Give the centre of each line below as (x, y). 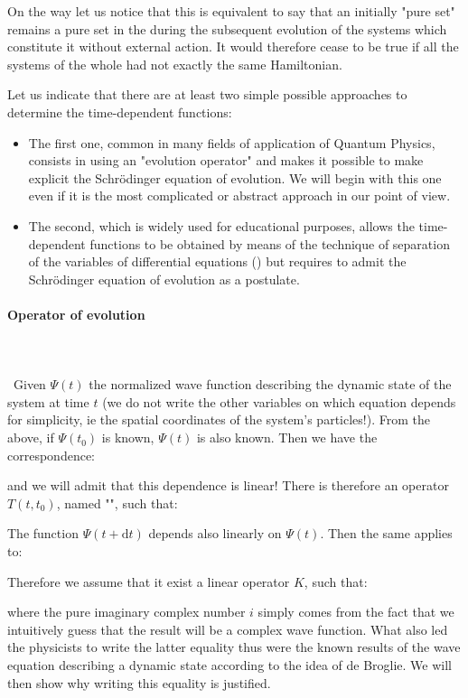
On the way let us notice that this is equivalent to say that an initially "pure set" (231, 11)
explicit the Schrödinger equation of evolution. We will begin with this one (235, 177)
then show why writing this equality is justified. (139, 682)
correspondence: (51, 455)
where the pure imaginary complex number (126, 612)
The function (43, 533)
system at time (48, 401)
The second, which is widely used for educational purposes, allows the (221, 225)
